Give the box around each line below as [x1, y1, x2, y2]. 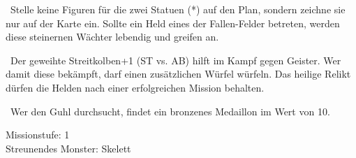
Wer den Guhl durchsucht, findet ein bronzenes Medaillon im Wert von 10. [10, 103, 330, 118]
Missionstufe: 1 [6, 127, 70, 142]
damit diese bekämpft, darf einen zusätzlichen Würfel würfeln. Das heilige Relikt [6, 66, 351, 81]
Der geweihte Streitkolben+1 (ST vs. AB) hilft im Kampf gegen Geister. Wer [10, 52, 341, 67]
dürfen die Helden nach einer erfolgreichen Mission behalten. [6, 80, 265, 94]
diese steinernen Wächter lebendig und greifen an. [6, 29, 219, 44]
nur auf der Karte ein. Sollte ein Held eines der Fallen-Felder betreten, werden [6, 15, 340, 30]
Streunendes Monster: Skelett [6, 141, 131, 155]
